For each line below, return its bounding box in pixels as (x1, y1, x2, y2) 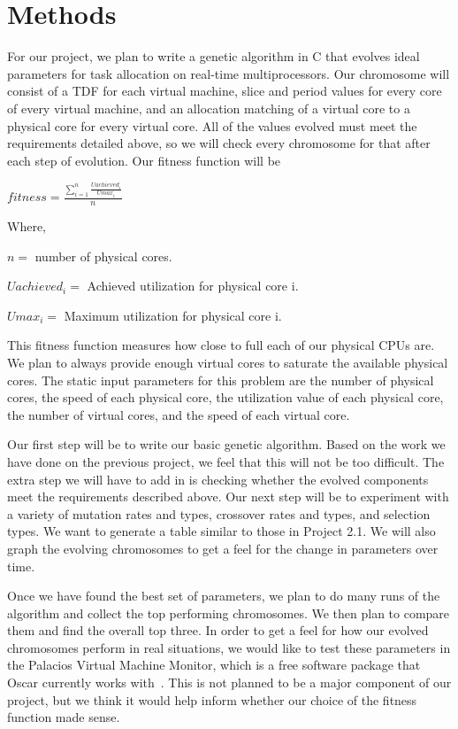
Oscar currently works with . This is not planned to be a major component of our (7, 673, 452, 692)
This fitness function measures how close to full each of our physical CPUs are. (7, 336, 435, 354)
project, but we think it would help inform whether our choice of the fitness (7, 690, 417, 709)
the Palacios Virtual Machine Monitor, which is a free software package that (7, 655, 421, 674)
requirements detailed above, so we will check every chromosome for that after (7, 134, 431, 152)
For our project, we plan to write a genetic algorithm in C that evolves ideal (7, 47, 420, 66)
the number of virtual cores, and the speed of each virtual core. (7, 405, 350, 423)
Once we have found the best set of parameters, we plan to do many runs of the (7, 586, 440, 605)
